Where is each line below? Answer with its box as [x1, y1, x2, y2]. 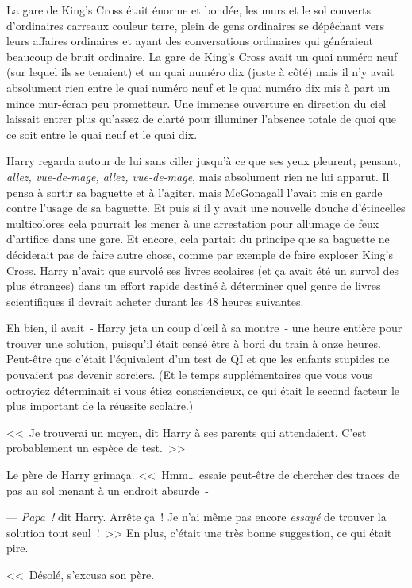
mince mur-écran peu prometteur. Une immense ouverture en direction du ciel [6, 95, 387, 111]
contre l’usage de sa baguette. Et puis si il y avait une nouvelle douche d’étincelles [6, 199, 406, 216]
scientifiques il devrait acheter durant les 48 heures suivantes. [6, 292, 304, 309]
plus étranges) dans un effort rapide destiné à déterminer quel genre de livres [6, 277, 381, 294]
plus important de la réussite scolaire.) [6, 397, 194, 414]
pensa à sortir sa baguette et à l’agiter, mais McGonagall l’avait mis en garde [6, 184, 383, 200]
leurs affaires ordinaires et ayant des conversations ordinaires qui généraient [6, 33, 374, 49]
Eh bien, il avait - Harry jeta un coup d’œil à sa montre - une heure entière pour [6, 319, 402, 336]
